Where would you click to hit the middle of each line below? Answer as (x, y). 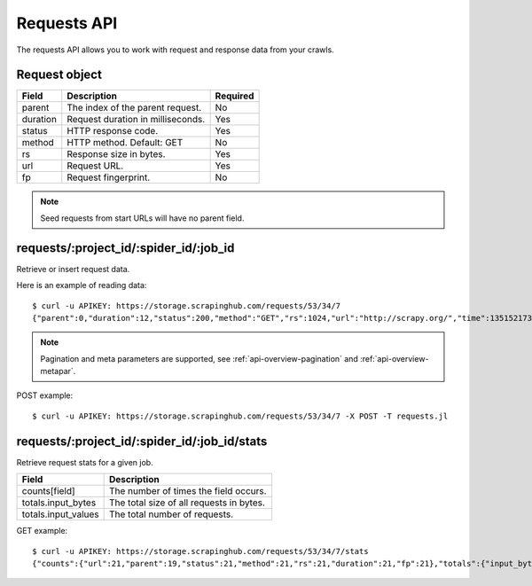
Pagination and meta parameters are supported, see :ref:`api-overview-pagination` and (199, 358)
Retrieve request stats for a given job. (85, 462)
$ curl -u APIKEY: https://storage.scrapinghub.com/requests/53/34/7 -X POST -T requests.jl (240, 416)
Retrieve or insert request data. (73, 269)
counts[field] (48, 491)
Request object (59, 75)
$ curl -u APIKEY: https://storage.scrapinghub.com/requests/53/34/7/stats (200, 551)
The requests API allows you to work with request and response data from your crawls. (175, 50)
